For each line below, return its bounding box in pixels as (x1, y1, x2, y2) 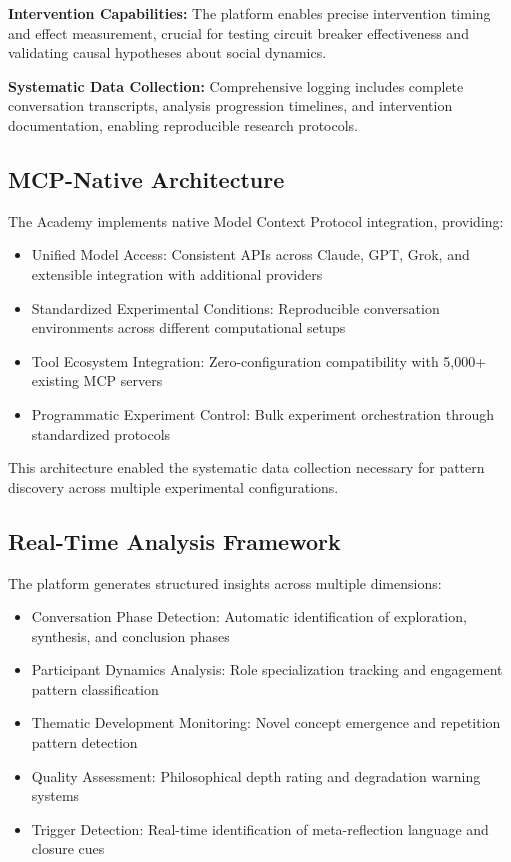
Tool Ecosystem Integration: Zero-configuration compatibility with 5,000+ (31, 350, 487, 371)
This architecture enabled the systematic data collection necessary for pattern (8, 457, 485, 478)
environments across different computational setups (31, 317, 346, 338)
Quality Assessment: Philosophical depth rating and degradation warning (31, 765, 481, 786)
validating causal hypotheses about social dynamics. (8, 42, 327, 63)
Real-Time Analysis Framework (8, 525, 341, 556)
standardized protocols (31, 423, 171, 444)
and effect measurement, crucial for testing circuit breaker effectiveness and (8, 22, 469, 43)
